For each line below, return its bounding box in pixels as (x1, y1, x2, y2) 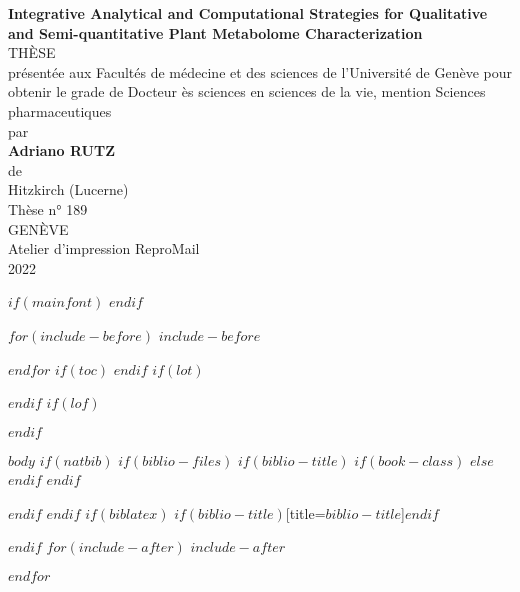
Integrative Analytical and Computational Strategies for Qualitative (8, 3, 488, 23)
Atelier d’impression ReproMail (8, 238, 200, 259)
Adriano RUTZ (8, 140, 116, 161)
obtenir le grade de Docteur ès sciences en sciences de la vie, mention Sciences (8, 81, 486, 102)
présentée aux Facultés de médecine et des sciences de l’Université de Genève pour (8, 61, 512, 82)
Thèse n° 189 (8, 198, 88, 219)
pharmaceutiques (8, 100, 112, 121)
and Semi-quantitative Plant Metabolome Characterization (8, 22, 423, 43)
